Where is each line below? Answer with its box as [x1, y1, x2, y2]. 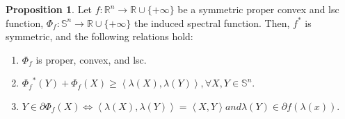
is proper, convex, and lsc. [35, 52, 147, 66]
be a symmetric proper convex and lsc [177, 2, 339, 16]
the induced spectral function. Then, [134, 15, 290, 30]
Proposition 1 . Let [6, 2, 93, 16]
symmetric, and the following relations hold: [6, 29, 193, 44]
